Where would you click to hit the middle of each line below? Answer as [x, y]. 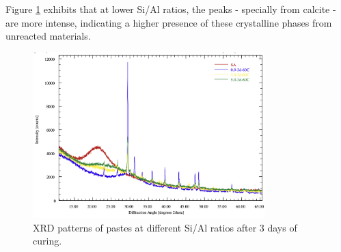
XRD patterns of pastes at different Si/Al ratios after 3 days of [165, 227]
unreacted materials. [48, 36]
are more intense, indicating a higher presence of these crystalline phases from [169, 22]
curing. [47, 241]
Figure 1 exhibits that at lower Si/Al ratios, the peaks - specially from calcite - [171, 9]
